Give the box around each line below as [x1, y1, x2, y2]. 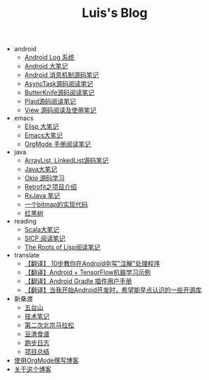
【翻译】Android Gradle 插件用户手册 [24, 277, 132, 286]
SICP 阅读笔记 [24, 234, 65, 243]
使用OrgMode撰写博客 [13, 356, 79, 364]
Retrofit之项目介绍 [24, 183, 77, 191]
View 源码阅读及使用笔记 [24, 106, 96, 114]
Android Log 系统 [24, 53, 75, 61]
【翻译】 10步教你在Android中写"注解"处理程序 [24, 259, 160, 268]
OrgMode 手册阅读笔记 [24, 140, 91, 149]
